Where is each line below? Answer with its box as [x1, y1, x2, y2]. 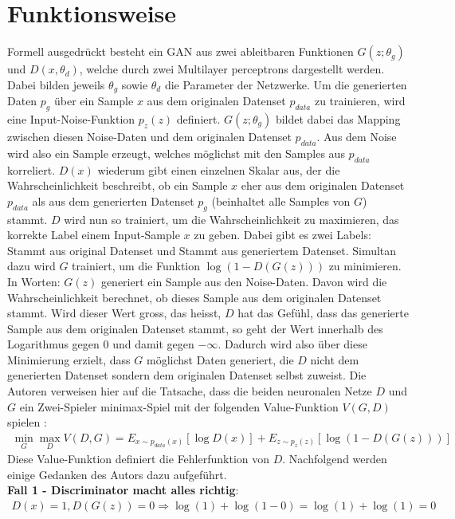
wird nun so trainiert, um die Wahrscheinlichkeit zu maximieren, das [64, 210, 399, 227]
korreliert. [7, 161, 56, 178]
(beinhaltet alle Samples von [211, 192, 351, 209]
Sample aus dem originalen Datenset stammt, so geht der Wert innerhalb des [7, 320, 383, 336]
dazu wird [7, 258, 56, 274]
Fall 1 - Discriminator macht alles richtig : [7, 482, 239, 498]
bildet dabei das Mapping [275, 110, 401, 127]
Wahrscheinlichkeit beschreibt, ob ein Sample [7, 177, 228, 194]
